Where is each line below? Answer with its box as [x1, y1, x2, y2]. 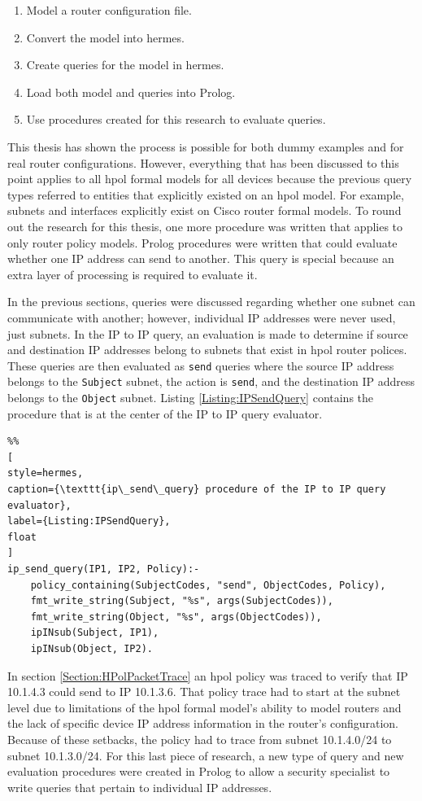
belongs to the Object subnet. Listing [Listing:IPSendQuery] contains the [7, 389, 374, 405]
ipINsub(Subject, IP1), [30, 627, 159, 639]
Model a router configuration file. [26, 2, 192, 18]
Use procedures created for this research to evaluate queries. [26, 111, 326, 128]
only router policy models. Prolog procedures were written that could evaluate [7, 234, 398, 251]
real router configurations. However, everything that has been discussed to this [7, 154, 399, 171]
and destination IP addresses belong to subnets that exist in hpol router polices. [7, 341, 407, 358]
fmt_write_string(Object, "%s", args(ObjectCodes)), [30, 611, 322, 623]
